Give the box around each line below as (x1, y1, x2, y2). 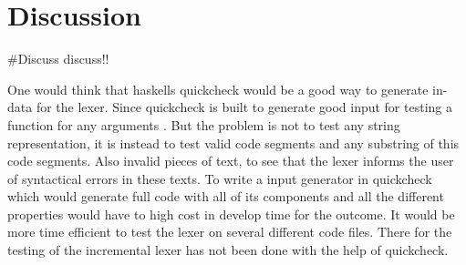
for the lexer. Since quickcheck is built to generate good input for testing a (36, 97, 452, 117)
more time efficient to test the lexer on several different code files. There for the (7, 222, 452, 241)
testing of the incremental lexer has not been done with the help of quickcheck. (7, 240, 449, 260)
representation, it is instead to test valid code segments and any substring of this (7, 133, 460, 152)
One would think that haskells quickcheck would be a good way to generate (7, 79, 429, 98)
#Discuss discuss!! (7, 49, 109, 68)
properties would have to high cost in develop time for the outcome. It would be (7, 204, 455, 223)
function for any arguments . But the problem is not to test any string (7, 115, 400, 134)
